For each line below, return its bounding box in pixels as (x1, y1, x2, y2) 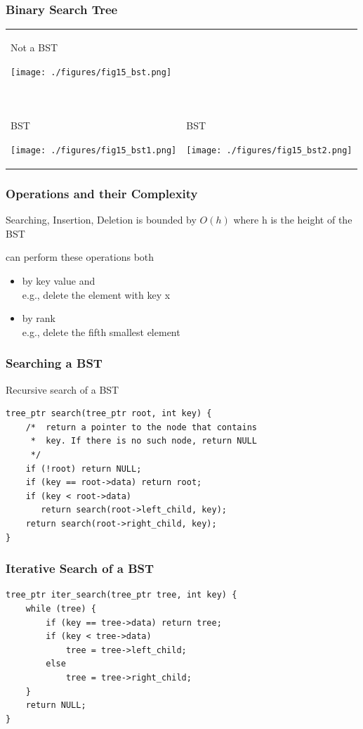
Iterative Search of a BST (6, 560, 154, 577)
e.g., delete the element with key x (22, 287, 171, 302)
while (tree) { (25, 604, 96, 614)
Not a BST (11, 39, 58, 54)
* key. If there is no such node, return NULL (30, 436, 257, 446)
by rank (22, 311, 55, 325)
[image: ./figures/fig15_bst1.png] (11, 145, 177, 155)
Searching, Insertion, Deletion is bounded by (6, 212, 197, 227)
